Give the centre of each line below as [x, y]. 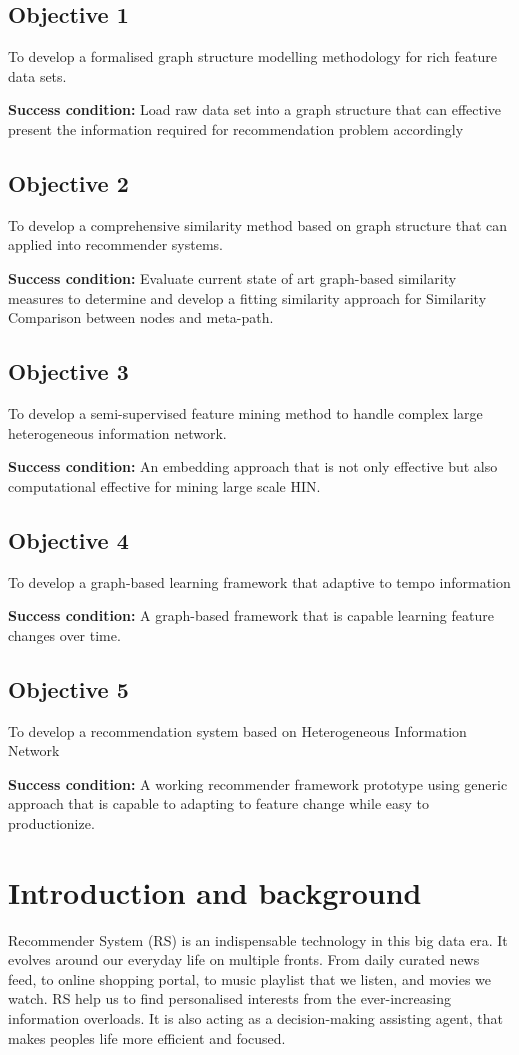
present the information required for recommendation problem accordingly [236, 128]
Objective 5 [68, 688]
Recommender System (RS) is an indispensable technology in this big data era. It [258, 939]
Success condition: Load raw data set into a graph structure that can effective [255, 109]
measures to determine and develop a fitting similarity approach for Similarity [247, 297]
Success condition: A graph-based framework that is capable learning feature [251, 615]
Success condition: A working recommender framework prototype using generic [258, 783]
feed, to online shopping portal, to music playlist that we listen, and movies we [250, 978]
